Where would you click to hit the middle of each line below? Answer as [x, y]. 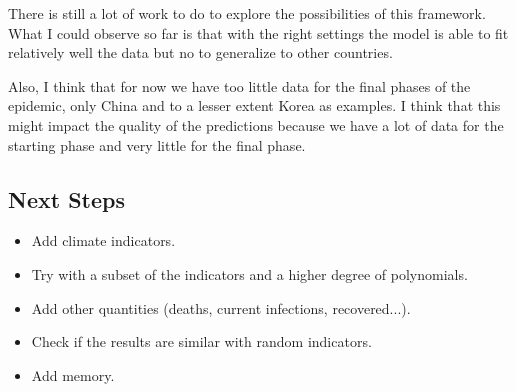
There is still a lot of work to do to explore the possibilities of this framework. [247, 13]
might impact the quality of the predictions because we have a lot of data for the [256, 124]
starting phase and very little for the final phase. [157, 144]
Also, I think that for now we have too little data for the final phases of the [239, 85]
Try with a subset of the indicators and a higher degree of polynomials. [249, 273]
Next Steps [66, 198]
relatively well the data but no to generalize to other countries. [200, 52]
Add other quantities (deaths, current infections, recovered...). [221, 307]
